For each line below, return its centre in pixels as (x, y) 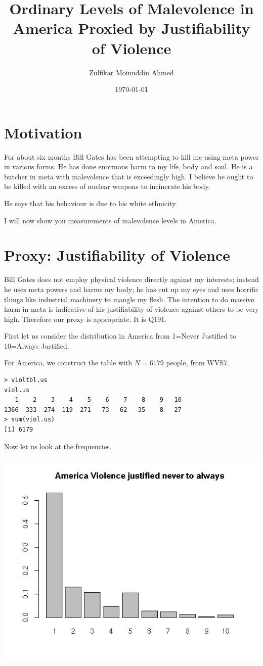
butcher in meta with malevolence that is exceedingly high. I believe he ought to (129, 176)
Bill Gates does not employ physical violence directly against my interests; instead (131, 279)
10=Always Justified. (37, 345)
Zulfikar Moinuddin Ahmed (131, 72)
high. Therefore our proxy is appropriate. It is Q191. (85, 319)
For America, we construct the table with (68, 363)
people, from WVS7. (198, 363)
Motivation (43, 132)
